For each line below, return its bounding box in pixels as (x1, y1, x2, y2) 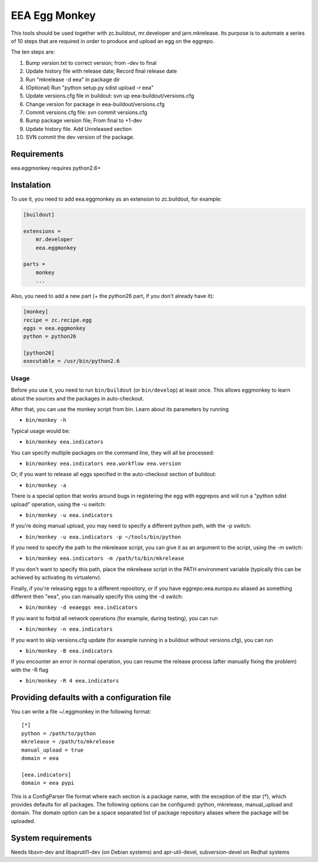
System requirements (11, 832, 92, 843)
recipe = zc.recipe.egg (23, 316, 92, 323)
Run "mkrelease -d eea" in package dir (25, 76, 120, 83)
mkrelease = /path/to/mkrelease (21, 738, 115, 745)
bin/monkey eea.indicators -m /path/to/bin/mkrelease (25, 555, 184, 562)
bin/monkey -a (25, 481, 67, 489)
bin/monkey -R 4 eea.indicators (25, 677, 119, 684)
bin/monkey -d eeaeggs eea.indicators (25, 604, 138, 611)
